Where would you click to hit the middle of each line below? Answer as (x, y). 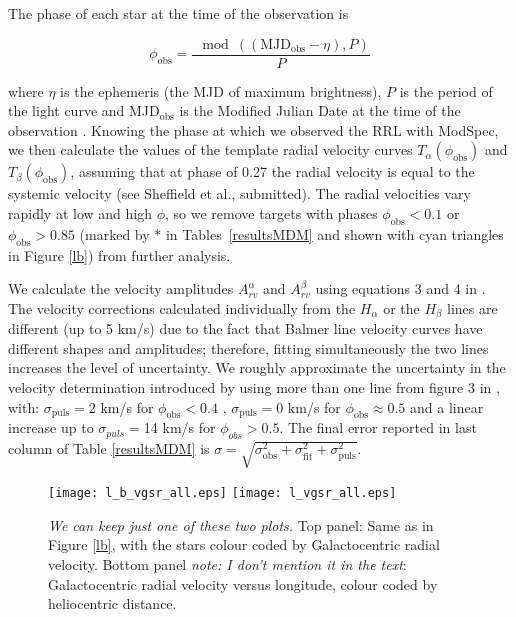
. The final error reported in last (378, 427)
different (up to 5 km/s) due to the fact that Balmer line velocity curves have (245, 328)
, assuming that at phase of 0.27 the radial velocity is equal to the (272, 171)
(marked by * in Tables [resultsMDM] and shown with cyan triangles (291, 233)
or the (401, 307)
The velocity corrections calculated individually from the (182, 307)
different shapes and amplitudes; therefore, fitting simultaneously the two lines (248, 347)
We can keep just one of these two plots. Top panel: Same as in (241, 524)
